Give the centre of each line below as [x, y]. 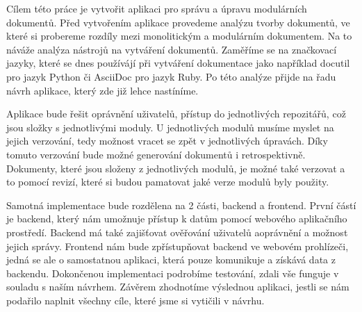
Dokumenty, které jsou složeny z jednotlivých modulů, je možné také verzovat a [176, 168]
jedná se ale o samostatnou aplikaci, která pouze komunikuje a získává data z [171, 260]
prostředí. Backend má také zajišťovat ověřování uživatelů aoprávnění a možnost [177, 232]
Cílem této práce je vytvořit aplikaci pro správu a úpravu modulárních [157, 8]
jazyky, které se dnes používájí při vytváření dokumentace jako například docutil [178, 63]
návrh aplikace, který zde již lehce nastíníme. [102, 90]
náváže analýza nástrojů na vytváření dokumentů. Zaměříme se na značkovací [172, 49]
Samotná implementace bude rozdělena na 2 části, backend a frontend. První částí [181, 205]
